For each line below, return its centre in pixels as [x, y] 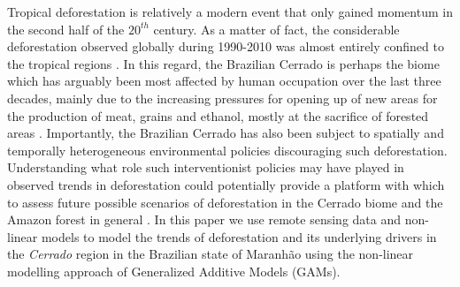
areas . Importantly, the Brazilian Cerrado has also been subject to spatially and [226, 133]
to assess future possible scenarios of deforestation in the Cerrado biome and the [225, 202]
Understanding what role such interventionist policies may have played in [206, 167]
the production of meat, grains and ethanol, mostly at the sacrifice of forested [218, 115]
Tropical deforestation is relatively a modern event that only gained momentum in [230, 11]
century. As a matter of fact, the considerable [276, 29]
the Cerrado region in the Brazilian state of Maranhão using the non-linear [211, 254]
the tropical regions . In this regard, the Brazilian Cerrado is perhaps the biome [223, 63]
